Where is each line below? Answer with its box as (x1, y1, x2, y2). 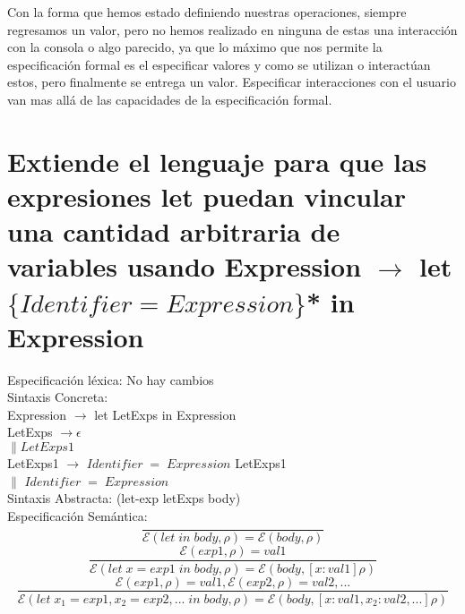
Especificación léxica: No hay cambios (7, 370, 214, 388)
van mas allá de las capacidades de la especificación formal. (7, 90, 332, 108)
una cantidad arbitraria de (7, 213, 340, 250)
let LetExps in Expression (94, 405, 237, 423)
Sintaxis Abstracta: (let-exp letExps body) (7, 489, 241, 507)
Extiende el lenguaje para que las (7, 142, 427, 179)
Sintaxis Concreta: (7, 388, 108, 406)
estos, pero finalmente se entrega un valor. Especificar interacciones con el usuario (7, 72, 456, 91)
